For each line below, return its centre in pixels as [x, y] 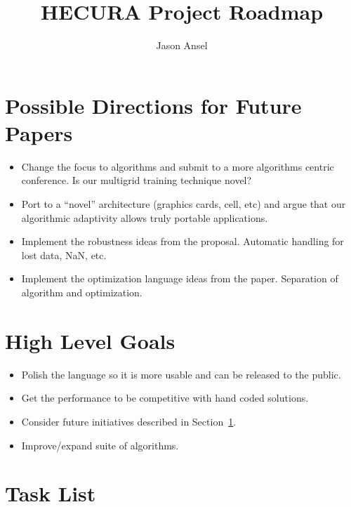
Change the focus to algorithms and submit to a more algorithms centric [178, 166]
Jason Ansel [182, 45]
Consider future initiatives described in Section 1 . [129, 421]
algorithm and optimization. [82, 292]
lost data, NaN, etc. [64, 255]
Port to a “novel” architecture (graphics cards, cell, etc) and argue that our [184, 204]
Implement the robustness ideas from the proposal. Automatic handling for [183, 241]
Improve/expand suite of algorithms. [100, 445]
